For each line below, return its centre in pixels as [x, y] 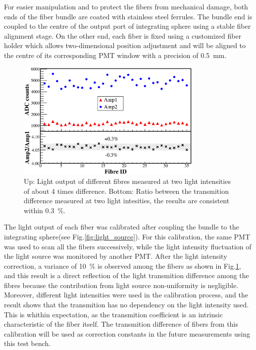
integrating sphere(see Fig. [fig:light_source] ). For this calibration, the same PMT [127, 236]
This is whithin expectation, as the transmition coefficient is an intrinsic [113, 314]
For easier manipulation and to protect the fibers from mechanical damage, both [126, 6]
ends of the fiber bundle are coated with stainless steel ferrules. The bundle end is [128, 16]
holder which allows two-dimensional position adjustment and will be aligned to [125, 45]
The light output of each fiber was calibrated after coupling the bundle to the [122, 227]
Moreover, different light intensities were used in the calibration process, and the [126, 295]
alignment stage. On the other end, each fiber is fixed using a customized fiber [123, 35]
